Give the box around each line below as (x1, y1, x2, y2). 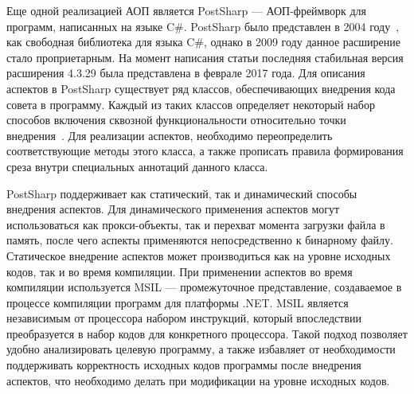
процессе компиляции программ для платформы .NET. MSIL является (6, 294, 349, 310)
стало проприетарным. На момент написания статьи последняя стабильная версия (6, 49, 404, 65)
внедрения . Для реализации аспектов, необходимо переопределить (6, 127, 333, 143)
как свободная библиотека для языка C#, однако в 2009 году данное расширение (6, 33, 400, 50)
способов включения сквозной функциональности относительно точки (6, 111, 346, 128)
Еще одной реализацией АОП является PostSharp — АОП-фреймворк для (6, 2, 367, 18)
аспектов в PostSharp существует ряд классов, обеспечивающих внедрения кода (6, 80, 396, 96)
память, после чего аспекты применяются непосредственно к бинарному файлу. (6, 232, 393, 248)
